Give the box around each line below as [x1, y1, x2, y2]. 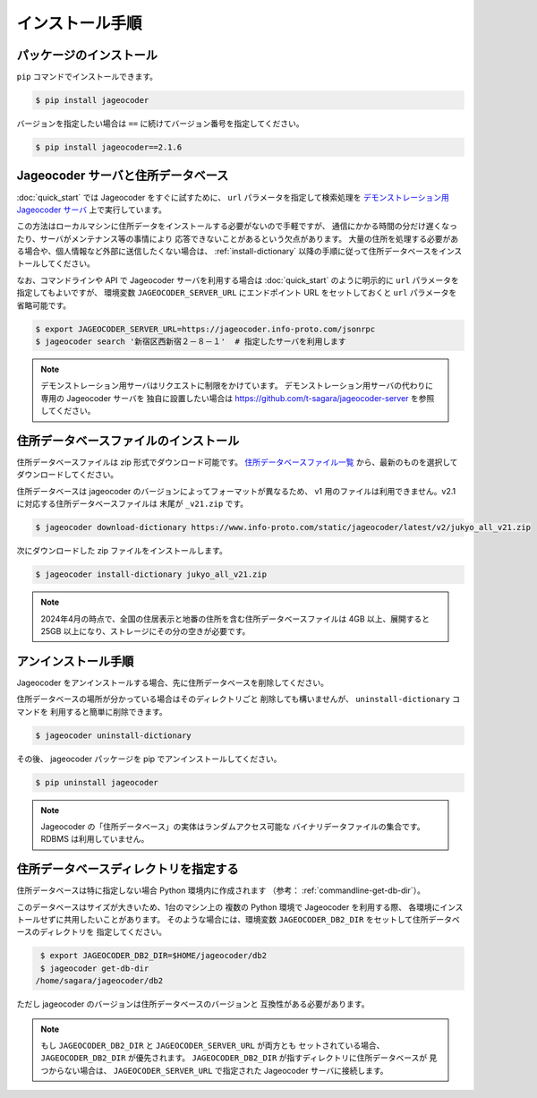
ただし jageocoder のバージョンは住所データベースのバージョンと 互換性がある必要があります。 [16, 999, 370, 1009]
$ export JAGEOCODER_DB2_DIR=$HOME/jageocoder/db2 [40, 950, 268, 961]
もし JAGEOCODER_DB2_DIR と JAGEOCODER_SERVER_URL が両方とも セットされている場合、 [40, 1040, 385, 1051]
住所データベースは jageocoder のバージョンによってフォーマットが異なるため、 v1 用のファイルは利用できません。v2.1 [16, 485, 456, 496]
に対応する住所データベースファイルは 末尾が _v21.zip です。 [16, 498, 249, 510]
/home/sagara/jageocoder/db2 [35, 976, 164, 986]
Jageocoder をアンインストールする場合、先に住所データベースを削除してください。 [16, 677, 328, 688]
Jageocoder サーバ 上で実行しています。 [16, 204, 167, 215]
